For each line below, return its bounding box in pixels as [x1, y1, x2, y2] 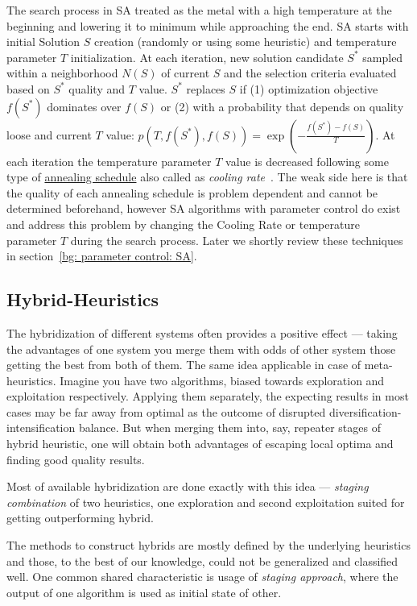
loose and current [6, 126, 92, 143]
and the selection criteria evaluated [224, 64, 397, 81]
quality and [68, 80, 126, 97]
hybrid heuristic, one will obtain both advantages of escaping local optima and [6, 435, 394, 452]
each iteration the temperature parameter [6, 152, 212, 169]
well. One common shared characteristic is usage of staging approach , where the [6, 568, 398, 585]
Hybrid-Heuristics [6, 287, 159, 312]
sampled [362, 48, 403, 65]
